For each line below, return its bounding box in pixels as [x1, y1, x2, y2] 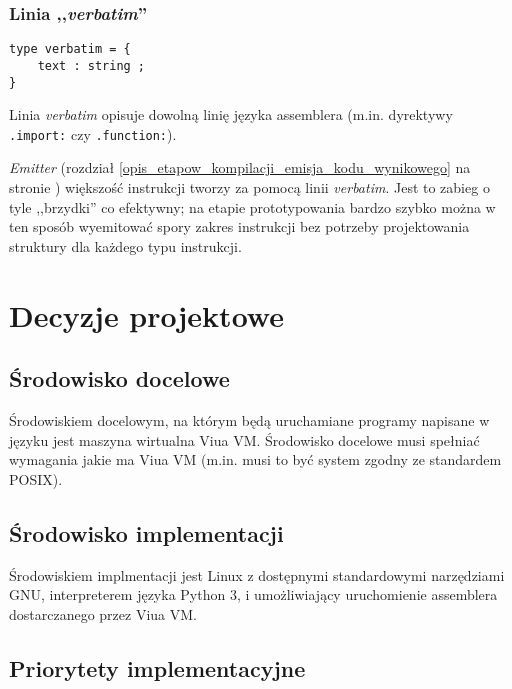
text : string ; [37, 58, 146, 73]
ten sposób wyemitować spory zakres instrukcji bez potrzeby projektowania [9, 216, 470, 237]
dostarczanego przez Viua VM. [9, 603, 197, 624]
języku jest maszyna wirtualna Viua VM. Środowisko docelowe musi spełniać [9, 429, 480, 450]
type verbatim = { [9, 42, 131, 57]
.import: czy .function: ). [9, 123, 177, 144]
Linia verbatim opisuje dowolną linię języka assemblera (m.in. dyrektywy [9, 104, 453, 125]
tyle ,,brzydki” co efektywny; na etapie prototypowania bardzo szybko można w [9, 196, 496, 217]
